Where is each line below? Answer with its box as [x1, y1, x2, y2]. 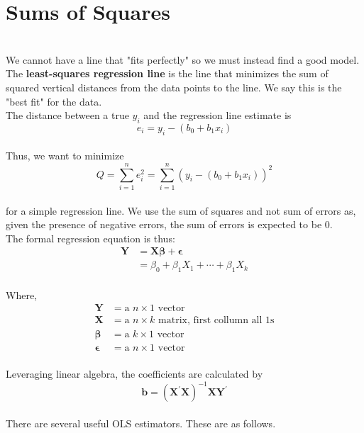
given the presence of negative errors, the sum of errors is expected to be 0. [6, 217, 333, 232]
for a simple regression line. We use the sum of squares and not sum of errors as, [6, 203, 356, 218]
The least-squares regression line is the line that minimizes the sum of [6, 66, 329, 81]
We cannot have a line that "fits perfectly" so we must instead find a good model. [6, 52, 360, 67]
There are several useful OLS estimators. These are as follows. [6, 415, 276, 430]
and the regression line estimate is [143, 108, 292, 123]
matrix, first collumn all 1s [158, 315, 275, 326]
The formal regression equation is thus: [6, 230, 175, 245]
